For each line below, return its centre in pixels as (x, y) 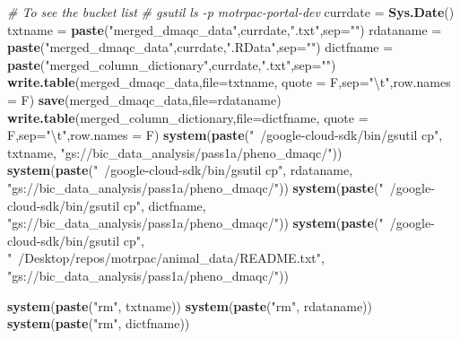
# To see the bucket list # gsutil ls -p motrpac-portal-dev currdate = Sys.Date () (231, 12)
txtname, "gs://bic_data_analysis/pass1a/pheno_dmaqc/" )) (175, 152)
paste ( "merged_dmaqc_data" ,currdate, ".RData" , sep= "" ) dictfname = (200, 47)
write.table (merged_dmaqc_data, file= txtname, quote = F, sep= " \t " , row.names (229, 82)
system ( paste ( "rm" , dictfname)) (99, 323)
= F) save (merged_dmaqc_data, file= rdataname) (144, 99)
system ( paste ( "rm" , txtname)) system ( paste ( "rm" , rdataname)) (190, 305)
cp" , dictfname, (165, 205)
